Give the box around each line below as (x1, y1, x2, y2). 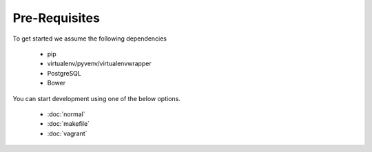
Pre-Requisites (12, 10, 100, 25)
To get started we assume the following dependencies (12, 34, 167, 43)
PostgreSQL (47, 69, 82, 77)
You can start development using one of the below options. (12, 94, 180, 102)
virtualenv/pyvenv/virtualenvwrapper (47, 59, 152, 68)
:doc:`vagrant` (47, 129, 87, 138)
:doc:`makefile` (47, 120, 90, 128)
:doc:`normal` (47, 110, 85, 118)
